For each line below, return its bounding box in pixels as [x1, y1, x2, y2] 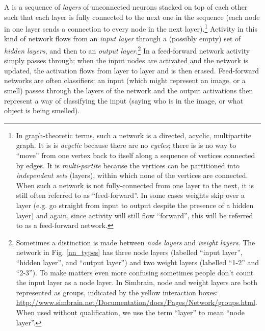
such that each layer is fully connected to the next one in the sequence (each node [4, 11, 260, 22]
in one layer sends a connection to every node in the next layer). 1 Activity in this [4, 22, 257, 34]
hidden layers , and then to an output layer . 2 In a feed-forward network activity [4, 44, 250, 56]
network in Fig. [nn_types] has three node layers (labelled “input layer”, [16, 247, 243, 258]
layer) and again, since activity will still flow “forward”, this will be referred [16, 210, 253, 220]
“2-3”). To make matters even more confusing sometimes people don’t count [16, 267, 254, 277]
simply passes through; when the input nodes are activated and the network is [4, 55, 248, 66]
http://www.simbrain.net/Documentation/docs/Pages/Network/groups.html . [16, 297, 257, 308]
